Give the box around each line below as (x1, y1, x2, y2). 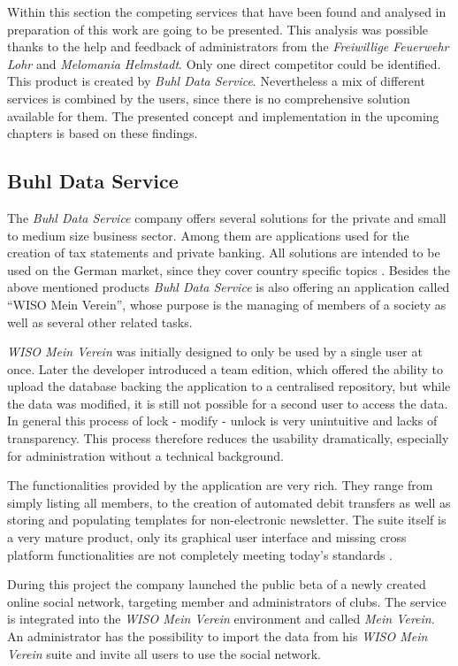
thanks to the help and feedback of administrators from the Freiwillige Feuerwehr (7, 37, 449, 56)
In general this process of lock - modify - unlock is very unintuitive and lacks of (7, 411, 438, 430)
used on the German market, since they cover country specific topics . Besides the (7, 260, 450, 279)
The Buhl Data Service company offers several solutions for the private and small (7, 208, 447, 226)
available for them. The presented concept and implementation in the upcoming (7, 106, 439, 125)
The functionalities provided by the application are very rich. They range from (7, 476, 433, 494)
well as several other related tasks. (7, 312, 193, 331)
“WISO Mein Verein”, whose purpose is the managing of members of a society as (7, 295, 447, 313)
